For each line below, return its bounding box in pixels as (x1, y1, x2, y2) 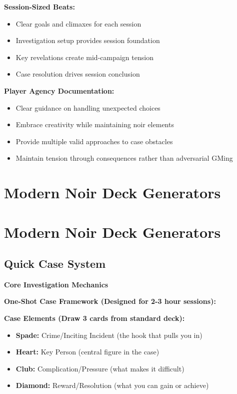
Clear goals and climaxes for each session (15, 18, 141, 29)
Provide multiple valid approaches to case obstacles (15, 136, 173, 146)
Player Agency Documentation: (4, 85, 114, 96)
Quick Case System (4, 256, 106, 271)
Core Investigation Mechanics (4, 279, 108, 289)
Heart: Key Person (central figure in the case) (15, 346, 159, 357)
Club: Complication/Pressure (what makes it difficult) (15, 363, 184, 373)
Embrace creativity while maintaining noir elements (15, 119, 174, 130)
